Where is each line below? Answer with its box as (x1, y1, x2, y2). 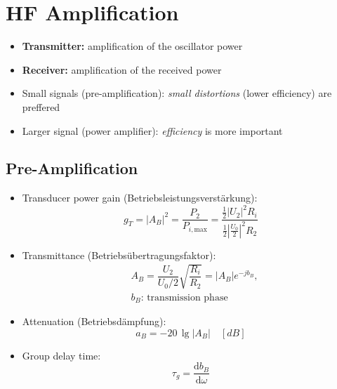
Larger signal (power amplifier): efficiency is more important (22, 123, 283, 138)
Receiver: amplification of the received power (22, 62, 222, 77)
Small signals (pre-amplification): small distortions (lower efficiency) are (22, 86, 332, 100)
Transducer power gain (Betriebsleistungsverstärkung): (22, 190, 258, 205)
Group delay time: (22, 348, 101, 362)
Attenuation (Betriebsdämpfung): (22, 314, 166, 329)
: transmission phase (140, 292, 228, 303)
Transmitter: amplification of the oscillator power (22, 39, 243, 53)
